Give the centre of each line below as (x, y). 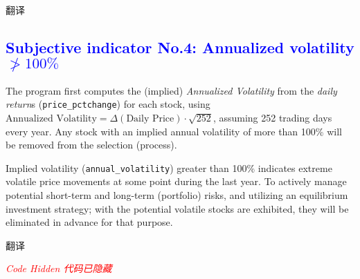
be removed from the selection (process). (91, 145)
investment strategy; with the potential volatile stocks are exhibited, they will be (177, 208)
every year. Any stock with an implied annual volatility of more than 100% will (174, 131)
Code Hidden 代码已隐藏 (59, 268)
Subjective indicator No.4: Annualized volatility (180, 47)
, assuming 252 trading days (272, 118)
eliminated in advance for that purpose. (89, 222)
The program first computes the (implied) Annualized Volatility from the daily (171, 90)
